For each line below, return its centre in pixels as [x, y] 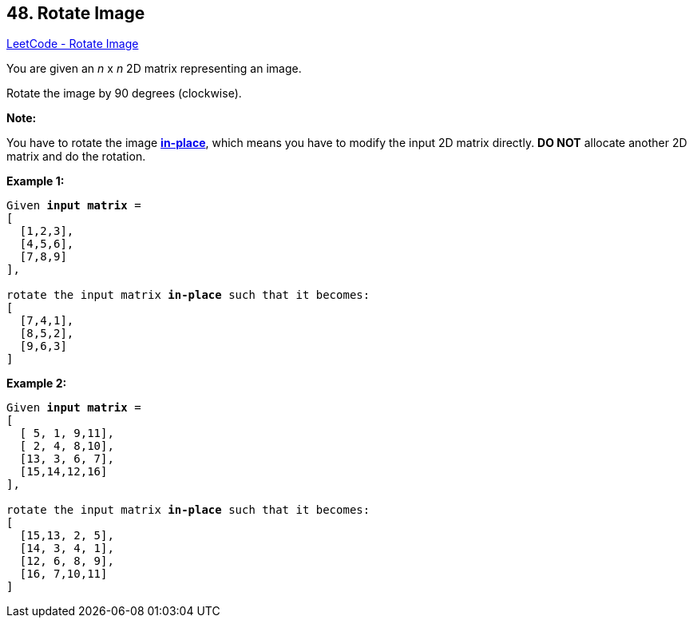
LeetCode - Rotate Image [73, 44]
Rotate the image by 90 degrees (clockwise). [124, 93]
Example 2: [37, 384]
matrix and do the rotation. [76, 157]
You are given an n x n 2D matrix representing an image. [154, 69]
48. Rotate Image [76, 13]
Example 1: [36, 181]
